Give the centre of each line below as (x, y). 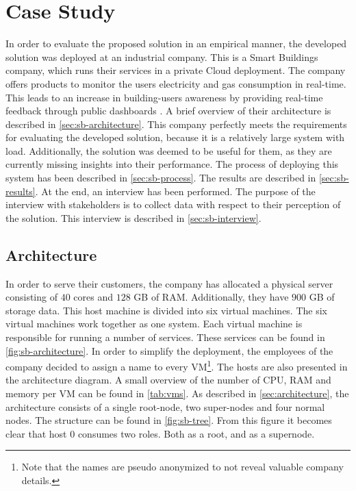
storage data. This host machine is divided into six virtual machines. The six (166, 310)
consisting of (31, 297)
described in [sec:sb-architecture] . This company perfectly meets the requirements (176, 124)
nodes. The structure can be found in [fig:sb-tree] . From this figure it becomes (169, 420)
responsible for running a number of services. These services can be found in (165, 337)
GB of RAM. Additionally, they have (211, 297)
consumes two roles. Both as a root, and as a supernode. (196, 433)
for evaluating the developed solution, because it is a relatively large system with (175, 137)
